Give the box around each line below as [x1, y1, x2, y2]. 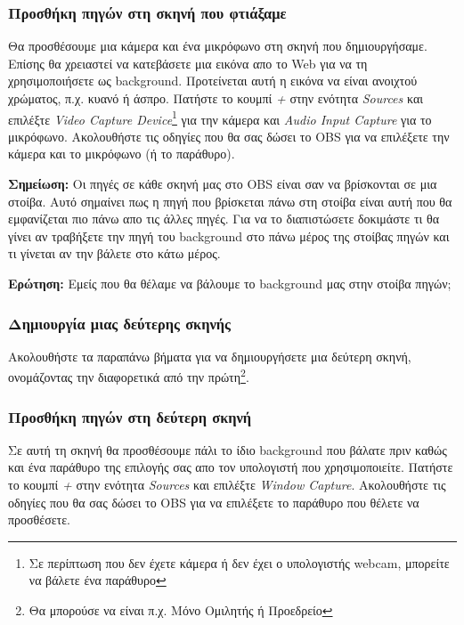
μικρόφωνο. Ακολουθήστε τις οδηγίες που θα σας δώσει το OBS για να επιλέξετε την [8, 126, 450, 145]
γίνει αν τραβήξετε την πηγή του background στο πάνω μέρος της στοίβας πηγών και [8, 226, 450, 245]
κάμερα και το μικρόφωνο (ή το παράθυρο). [8, 144, 235, 163]
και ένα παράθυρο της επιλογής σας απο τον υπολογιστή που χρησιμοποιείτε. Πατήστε [8, 458, 453, 476]
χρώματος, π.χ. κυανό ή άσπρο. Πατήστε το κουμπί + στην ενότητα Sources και [8, 89, 423, 107]
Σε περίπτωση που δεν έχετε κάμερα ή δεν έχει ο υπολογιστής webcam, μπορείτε [28, 553, 450, 572]
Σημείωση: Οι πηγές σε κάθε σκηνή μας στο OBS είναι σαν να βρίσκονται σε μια [8, 175, 437, 193]
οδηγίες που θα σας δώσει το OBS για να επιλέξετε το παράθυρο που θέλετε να [8, 492, 419, 511]
